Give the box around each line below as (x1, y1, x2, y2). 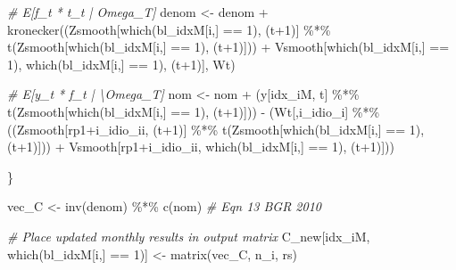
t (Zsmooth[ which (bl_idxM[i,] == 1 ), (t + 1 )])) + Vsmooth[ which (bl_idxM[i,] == (7, 37, 450, 56)
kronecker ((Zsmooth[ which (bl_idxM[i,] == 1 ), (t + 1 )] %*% (7, 20, 331, 38)
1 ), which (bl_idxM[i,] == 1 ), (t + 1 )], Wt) (7, 54, 236, 73)
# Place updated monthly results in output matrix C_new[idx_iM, (7, 226, 370, 245)
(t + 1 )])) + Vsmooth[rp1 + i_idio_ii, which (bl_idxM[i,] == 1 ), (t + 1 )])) (7, 137, 394, 156)
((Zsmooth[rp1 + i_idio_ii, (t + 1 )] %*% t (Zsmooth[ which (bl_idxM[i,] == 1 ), (7, 119, 425, 138)
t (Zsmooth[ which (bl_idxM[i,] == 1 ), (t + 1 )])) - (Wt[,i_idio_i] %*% (7, 102, 380, 120)
